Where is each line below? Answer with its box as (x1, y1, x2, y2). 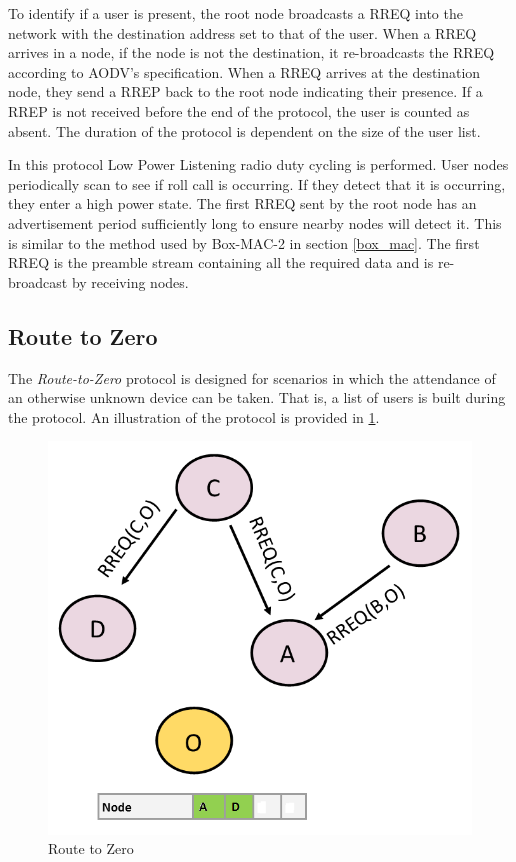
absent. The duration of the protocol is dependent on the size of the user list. (8, 120, 481, 141)
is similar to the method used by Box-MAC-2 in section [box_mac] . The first (8, 232, 480, 253)
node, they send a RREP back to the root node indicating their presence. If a (8, 81, 483, 102)
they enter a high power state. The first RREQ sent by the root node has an (8, 193, 477, 214)
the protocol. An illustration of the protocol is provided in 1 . (8, 406, 380, 427)
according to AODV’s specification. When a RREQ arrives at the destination (8, 61, 481, 82)
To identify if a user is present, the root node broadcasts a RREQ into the (8, 3, 463, 23)
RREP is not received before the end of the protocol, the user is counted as (8, 100, 470, 121)
